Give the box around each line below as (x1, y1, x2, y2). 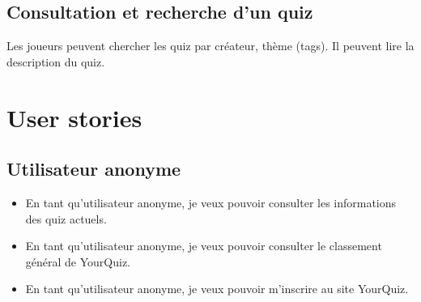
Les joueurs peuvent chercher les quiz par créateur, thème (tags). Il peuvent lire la (6, 37, 415, 54)
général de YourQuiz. (25, 253, 131, 270)
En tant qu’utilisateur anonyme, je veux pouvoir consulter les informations (25, 194, 397, 211)
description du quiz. (6, 53, 105, 70)
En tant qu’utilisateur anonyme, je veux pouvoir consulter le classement (25, 237, 382, 254)
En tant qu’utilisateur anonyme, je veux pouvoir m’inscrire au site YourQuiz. (25, 280, 409, 297)
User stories (6, 100, 142, 134)
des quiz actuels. (25, 210, 107, 227)
